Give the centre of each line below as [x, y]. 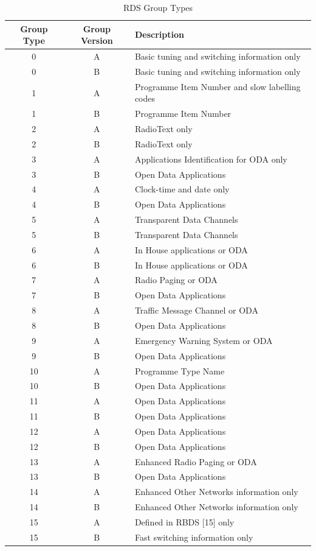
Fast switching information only [194, 537]
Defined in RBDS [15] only [184, 521]
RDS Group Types [158, 7]
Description [159, 34]
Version [97, 40]
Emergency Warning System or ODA [204, 340]
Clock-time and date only [182, 189]
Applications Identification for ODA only [211, 159]
